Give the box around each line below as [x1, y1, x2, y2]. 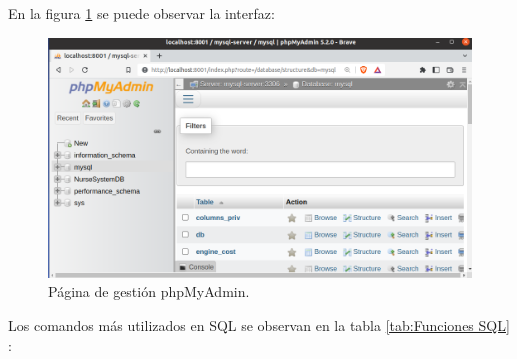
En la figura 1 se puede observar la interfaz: [8, 3, 275, 23]
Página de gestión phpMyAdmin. [48, 281, 250, 302]
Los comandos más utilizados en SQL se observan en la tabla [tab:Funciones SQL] [8, 314, 510, 335]
